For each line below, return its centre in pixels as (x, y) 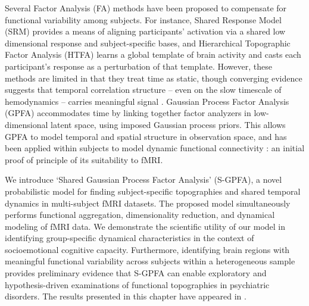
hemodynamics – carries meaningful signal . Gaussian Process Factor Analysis (147, 101)
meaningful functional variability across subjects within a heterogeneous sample (150, 261)
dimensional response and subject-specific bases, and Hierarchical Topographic (148, 43)
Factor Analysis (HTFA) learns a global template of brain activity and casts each (153, 54)
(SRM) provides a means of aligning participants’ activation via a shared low (145, 31)
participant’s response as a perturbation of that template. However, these (138, 66)
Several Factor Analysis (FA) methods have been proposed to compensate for (146, 8)
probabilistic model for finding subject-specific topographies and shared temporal (153, 191)
